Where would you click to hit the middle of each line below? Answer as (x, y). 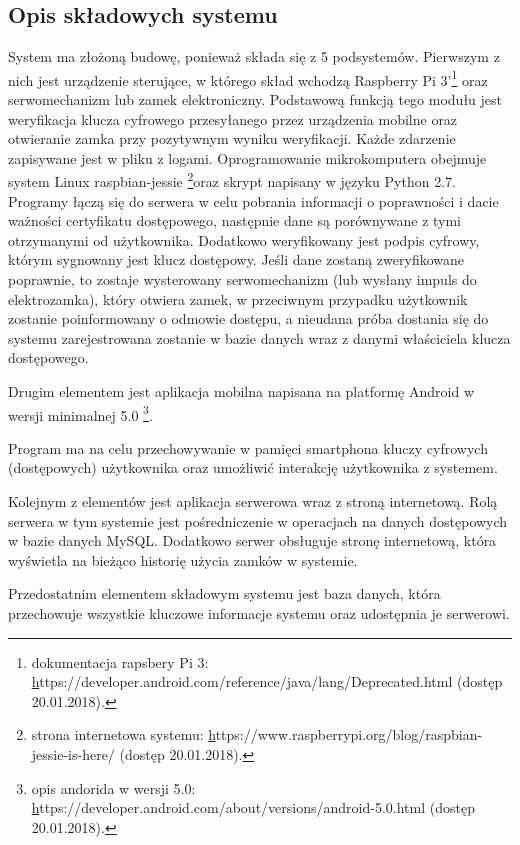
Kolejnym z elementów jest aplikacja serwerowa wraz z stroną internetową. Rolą (253, 501)
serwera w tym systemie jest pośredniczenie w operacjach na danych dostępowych (258, 520)
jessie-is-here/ (73, 753)
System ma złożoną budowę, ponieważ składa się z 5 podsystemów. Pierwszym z (254, 56)
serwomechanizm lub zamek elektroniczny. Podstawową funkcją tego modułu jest (255, 99)
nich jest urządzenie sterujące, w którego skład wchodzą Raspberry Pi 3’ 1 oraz (248, 78)
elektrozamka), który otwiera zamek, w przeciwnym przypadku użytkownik (238, 298)
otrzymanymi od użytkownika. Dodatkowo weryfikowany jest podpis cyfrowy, (244, 239)
